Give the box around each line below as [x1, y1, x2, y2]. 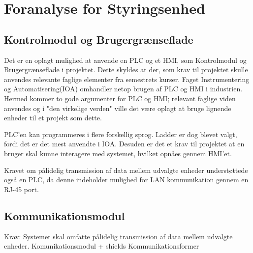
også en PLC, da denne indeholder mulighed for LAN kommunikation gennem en [4, 174, 249, 185]
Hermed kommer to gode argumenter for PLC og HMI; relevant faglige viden [4, 93, 236, 103]
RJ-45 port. [4, 184, 39, 194]
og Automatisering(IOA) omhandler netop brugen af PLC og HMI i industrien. [4, 84, 243, 94]
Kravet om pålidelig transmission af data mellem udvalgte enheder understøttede [4, 165, 248, 175]
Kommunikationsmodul [4, 208, 125, 223]
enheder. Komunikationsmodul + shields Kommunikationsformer [4, 241, 199, 251]
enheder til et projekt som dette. [4, 112, 102, 123]
